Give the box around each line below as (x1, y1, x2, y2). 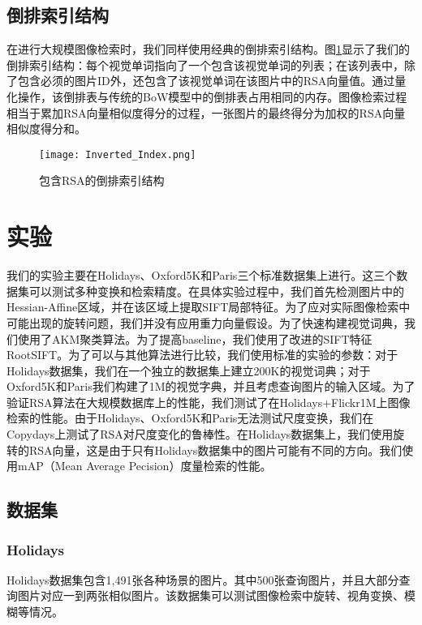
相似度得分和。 (6, 120, 86, 137)
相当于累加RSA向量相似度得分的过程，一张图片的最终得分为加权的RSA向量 (6, 104, 406, 121)
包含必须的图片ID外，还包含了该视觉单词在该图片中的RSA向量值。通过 (17, 72, 395, 89)
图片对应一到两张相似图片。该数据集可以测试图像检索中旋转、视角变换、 (17, 587, 404, 604)
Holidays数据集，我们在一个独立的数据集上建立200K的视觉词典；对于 (6, 362, 371, 379)
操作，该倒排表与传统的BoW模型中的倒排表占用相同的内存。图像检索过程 (17, 88, 407, 105)
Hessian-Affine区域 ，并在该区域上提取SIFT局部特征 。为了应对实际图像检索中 (6, 298, 411, 315)
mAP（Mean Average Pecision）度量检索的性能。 (17, 457, 272, 474)
